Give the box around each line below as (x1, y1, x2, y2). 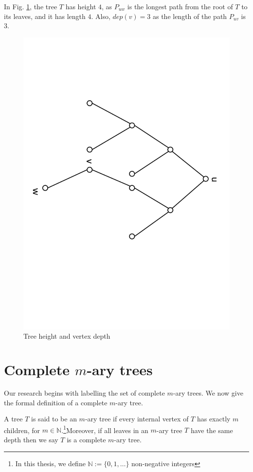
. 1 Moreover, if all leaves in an (61, 423, 148, 435)
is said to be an (31, 414, 77, 424)
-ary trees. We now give (173, 388, 243, 398)
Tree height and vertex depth (23, 331, 110, 341)
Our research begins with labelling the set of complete (4, 388, 165, 398)
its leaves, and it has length (4, 11, 86, 21)
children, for (4, 425, 40, 435)
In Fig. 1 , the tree (4, 1, 57, 11)
